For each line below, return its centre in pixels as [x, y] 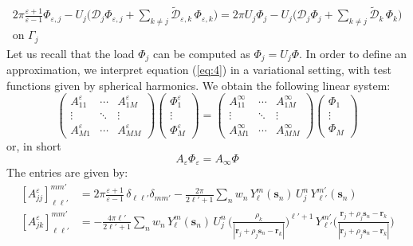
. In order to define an [353, 53]
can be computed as [202, 53]
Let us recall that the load [71, 53]
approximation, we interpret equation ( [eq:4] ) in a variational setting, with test [199, 69]
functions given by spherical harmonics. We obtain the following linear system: [199, 85]
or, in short [34, 146]
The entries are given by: [67, 172]
